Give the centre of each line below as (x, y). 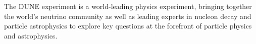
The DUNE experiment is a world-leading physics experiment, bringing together (128, 6)
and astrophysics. (31, 35)
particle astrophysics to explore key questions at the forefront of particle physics (128, 26)
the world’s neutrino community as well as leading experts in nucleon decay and (128, 16)
